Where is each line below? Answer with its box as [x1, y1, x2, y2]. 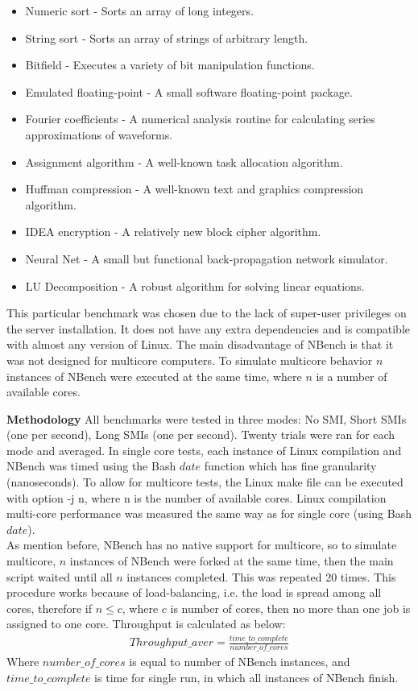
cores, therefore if [6, 599, 92, 616]
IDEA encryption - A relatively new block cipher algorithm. [25, 223, 321, 240]
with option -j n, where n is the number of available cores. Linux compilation [6, 489, 387, 506]
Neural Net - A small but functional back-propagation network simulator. [25, 250, 388, 267]
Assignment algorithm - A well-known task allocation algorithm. [25, 153, 343, 170]
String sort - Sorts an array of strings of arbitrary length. [25, 29, 308, 46]
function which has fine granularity [204, 457, 377, 474]
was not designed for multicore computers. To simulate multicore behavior [6, 351, 373, 368]
